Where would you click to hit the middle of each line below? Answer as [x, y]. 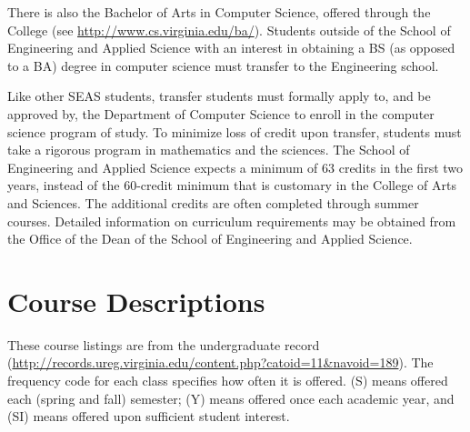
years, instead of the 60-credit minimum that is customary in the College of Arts [232, 185]
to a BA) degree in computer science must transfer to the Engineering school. [223, 65]
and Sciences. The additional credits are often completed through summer [213, 202]
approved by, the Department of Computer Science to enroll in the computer [221, 113]
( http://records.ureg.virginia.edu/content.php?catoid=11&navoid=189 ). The [220, 362]
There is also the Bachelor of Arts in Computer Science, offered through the [219, 12]
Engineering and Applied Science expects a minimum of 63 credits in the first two [235, 167]
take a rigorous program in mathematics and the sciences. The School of [209, 150]
